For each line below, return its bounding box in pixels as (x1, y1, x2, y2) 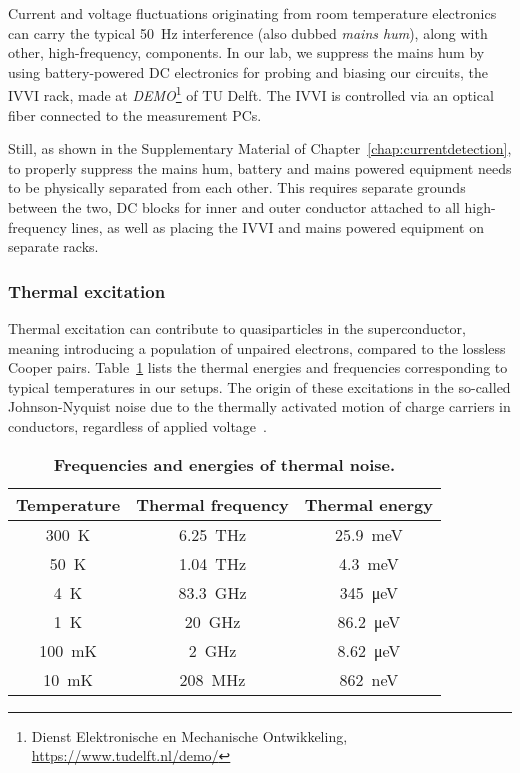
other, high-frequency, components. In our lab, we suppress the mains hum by (8, 42, 485, 63)
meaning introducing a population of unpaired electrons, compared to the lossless (8, 337, 506, 358)
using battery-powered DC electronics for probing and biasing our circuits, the (8, 61, 488, 82)
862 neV (339, 667, 399, 691)
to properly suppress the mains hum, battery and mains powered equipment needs (8, 157, 512, 178)
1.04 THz (178, 551, 247, 575)
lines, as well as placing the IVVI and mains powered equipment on (71, 216, 484, 237)
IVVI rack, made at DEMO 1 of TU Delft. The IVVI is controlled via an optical (8, 82, 494, 106)
